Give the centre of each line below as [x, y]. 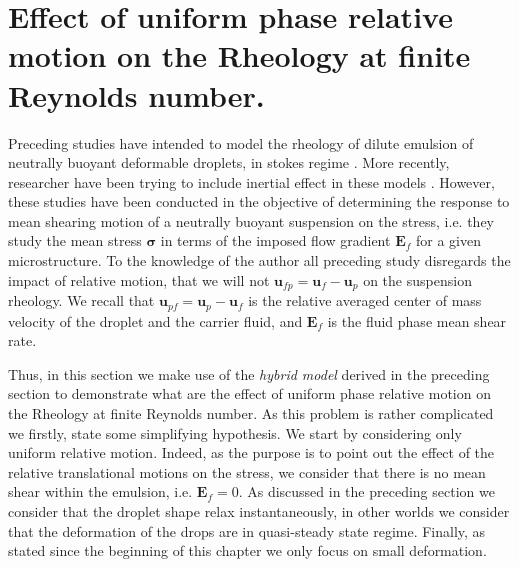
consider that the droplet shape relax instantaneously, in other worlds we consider [259, 510]
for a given [448, 240]
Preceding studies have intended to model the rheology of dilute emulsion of [241, 142]
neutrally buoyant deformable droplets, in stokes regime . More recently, [229, 162]
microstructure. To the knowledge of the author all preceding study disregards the [259, 260]
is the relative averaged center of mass [365, 300]
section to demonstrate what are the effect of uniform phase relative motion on [249, 393]
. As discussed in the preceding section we [366, 491]
